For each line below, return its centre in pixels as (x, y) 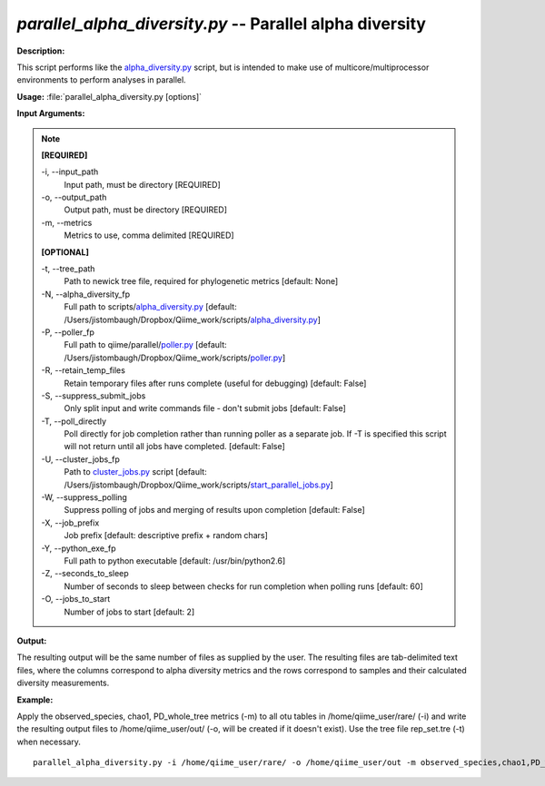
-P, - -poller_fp (68, 332)
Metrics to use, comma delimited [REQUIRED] (149, 235)
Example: (35, 700)
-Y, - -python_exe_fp (79, 548)
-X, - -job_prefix (70, 523)
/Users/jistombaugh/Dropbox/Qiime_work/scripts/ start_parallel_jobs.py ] (198, 485)
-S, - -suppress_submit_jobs (94, 396)
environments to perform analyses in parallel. (101, 80)
